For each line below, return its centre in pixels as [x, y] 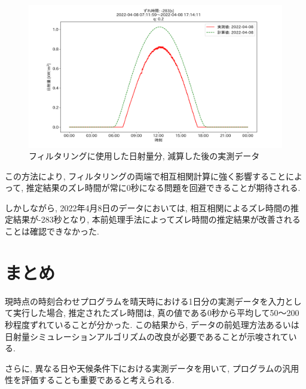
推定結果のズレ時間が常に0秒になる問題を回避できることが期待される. [163, 188]
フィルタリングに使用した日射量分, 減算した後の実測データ [144, 156]
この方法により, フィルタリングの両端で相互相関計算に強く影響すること [145, 176]
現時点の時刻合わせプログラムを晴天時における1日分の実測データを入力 [145, 301]
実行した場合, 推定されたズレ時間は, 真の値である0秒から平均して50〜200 [156, 313]
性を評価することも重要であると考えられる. [90, 380]
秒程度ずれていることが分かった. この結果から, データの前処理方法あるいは [152, 324]
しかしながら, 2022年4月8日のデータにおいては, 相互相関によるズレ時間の [148, 207]
